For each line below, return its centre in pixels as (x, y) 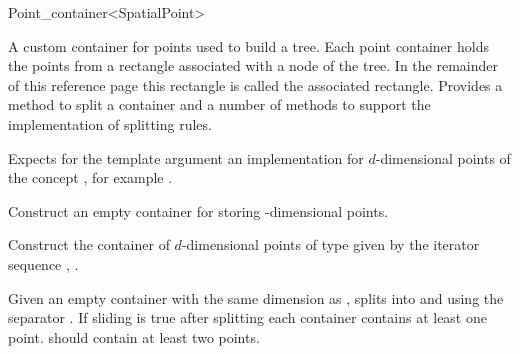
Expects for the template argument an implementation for (186, 157)
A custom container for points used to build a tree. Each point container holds (248, 45)
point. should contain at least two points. (134, 336)
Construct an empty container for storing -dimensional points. (198, 210)
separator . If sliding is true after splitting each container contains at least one (247, 317)
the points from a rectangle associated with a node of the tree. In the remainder (253, 65)
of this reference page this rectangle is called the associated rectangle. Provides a (255, 84)
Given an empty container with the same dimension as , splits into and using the (256, 297)
